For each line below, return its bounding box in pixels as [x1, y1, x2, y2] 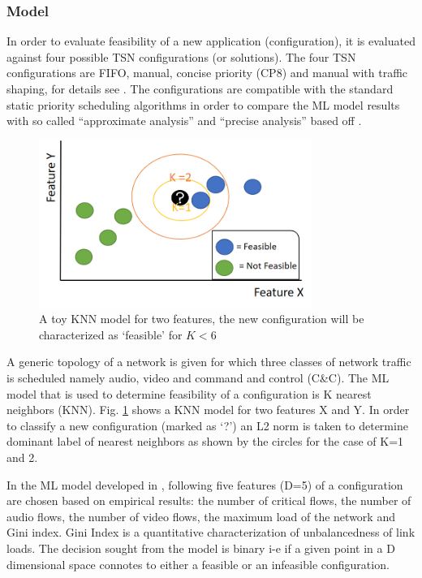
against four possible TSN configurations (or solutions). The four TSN [6, 48, 356, 65]
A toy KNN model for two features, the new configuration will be [39, 310, 364, 327]
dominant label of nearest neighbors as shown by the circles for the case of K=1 [6, 433, 404, 450]
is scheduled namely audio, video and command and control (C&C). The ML [6, 369, 390, 386]
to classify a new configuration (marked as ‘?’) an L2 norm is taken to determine [6, 416, 408, 433]
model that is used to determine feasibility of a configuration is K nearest [6, 385, 372, 402]
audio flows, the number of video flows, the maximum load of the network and [6, 507, 395, 524]
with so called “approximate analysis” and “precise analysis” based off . [6, 112, 362, 129]
